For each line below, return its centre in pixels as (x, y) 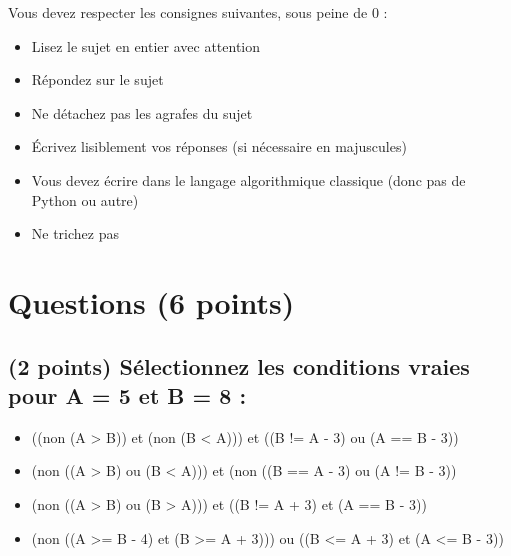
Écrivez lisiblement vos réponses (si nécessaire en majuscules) (219, 146)
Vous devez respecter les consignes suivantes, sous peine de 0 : (198, 12)
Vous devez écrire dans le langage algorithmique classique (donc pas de (248, 179)
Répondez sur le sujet (97, 79)
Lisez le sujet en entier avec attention (146, 45)
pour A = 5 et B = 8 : (127, 394)
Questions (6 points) (151, 301)
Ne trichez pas (75, 233)
